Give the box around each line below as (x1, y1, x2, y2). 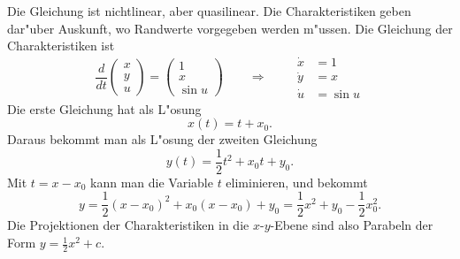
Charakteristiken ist (7, 36, 115, 55)
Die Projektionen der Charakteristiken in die (7, 216, 249, 234)
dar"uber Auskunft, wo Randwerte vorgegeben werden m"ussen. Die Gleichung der (7, 19, 453, 37)
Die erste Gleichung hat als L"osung (7, 99, 202, 118)
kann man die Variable (90, 172, 213, 191)
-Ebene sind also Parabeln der (270, 216, 433, 234)
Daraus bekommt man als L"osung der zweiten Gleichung (7, 130, 318, 149)
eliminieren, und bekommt (226, 172, 368, 191)
